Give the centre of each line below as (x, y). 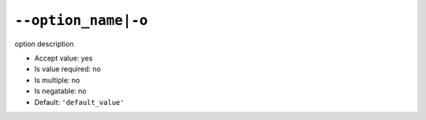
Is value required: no (68, 69)
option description (44, 44)
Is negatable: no (60, 91)
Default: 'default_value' (79, 102)
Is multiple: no (57, 80)
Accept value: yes (64, 58)
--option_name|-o (81, 20)
